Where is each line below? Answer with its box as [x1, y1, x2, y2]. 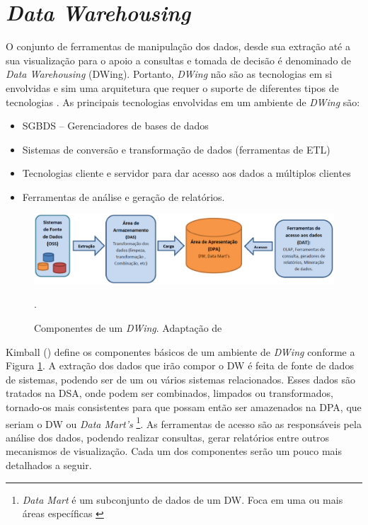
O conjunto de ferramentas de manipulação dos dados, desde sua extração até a [6, 39, 350, 54]
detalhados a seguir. [6, 458, 92, 473]
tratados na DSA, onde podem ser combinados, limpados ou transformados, [6, 386, 333, 400]
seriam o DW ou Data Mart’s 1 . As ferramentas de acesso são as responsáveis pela [6, 414, 362, 431]
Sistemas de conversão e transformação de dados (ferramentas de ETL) [22, 142, 330, 156]
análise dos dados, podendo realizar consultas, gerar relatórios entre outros [6, 429, 330, 444]
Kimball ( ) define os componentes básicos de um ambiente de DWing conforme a [6, 344, 355, 359]
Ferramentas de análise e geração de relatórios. [22, 189, 225, 204]
